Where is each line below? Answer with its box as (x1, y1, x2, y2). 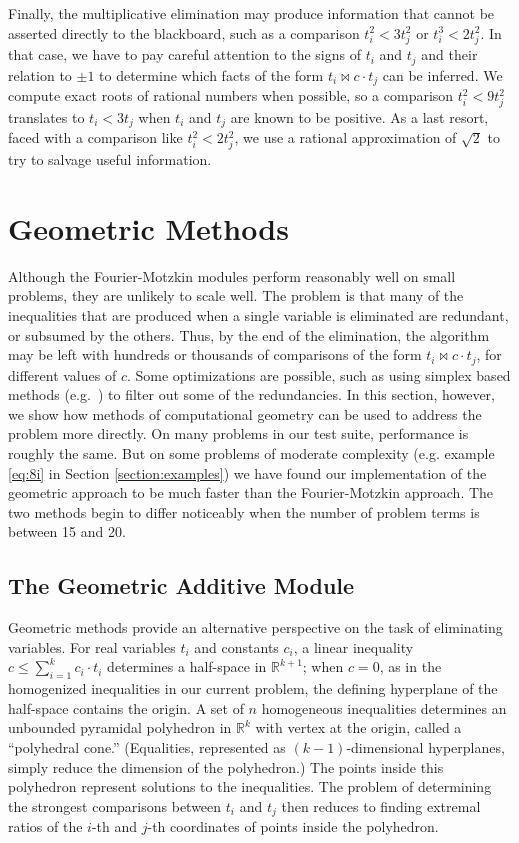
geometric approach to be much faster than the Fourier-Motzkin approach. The (8, 482, 494, 503)
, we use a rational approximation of (234, 127, 457, 148)
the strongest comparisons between (8, 795, 222, 816)
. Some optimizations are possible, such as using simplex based (126, 364, 511, 385)
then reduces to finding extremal (281, 795, 481, 816)
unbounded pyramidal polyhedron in (8, 717, 232, 738)
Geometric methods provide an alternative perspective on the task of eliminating (8, 617, 503, 638)
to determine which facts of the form (99, 64, 324, 85)
